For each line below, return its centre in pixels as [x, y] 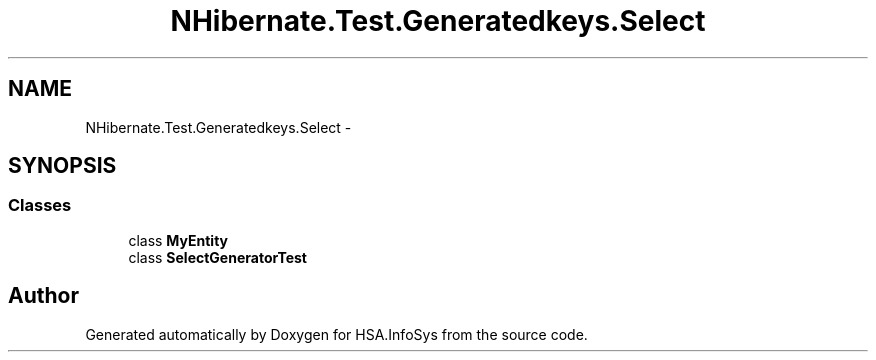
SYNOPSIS [62, 166]
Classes [40, 205]
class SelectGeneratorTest [217, 257]
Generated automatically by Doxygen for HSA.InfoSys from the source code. [336, 334]
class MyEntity [178, 240]
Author [43, 296]
